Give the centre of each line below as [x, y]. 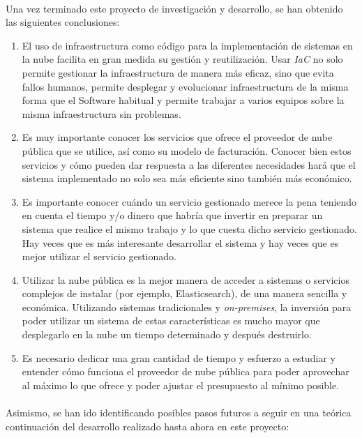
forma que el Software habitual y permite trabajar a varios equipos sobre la [183, 100]
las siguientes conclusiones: [63, 22]
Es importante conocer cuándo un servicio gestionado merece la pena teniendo [189, 201]
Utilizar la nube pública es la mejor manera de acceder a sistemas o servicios [186, 279]
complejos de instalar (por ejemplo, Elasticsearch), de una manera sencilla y [184, 293]
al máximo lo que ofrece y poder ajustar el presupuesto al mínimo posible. [181, 385]
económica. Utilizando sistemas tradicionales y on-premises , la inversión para [187, 307]
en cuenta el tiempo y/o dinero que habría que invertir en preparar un [172, 215]
